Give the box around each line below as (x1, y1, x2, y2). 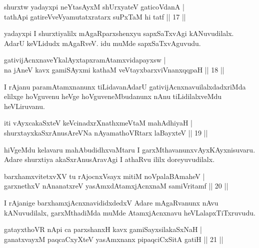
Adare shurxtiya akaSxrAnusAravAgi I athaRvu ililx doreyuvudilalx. (4, 154, 215, 164)
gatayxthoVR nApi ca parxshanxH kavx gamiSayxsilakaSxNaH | (4, 224, 202, 234)
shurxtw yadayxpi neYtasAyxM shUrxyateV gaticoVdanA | (4, 1, 184, 11)
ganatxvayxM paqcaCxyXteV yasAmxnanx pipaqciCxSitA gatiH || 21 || (4, 233, 223, 244)
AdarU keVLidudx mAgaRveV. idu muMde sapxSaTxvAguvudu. (4, 37, 201, 48)
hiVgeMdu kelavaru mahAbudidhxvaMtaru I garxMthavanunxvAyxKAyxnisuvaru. (4, 144, 255, 154)
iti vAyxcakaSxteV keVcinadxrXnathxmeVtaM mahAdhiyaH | (4, 117, 192, 128)
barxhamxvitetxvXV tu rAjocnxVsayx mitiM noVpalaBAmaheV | (4, 170, 205, 181)
